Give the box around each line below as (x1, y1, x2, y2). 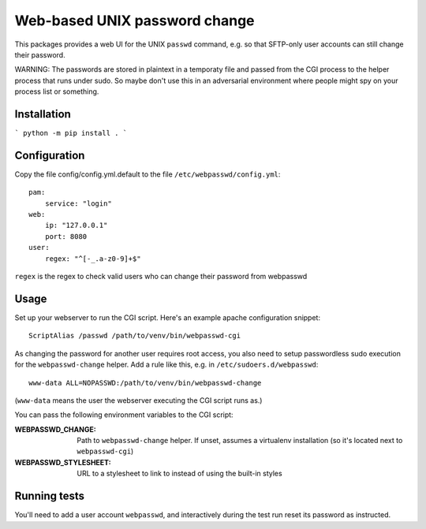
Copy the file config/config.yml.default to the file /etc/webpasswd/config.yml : (14, 170, 281, 179)
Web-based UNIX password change (14, 12, 256, 29)
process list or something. (14, 87, 99, 96)
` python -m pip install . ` (14, 129, 128, 138)
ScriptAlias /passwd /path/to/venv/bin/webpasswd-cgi (28, 331, 241, 341)
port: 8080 (44, 232, 88, 240)
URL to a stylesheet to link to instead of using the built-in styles (77, 469, 283, 479)
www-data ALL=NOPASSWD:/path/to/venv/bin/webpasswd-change (28, 378, 262, 387)
